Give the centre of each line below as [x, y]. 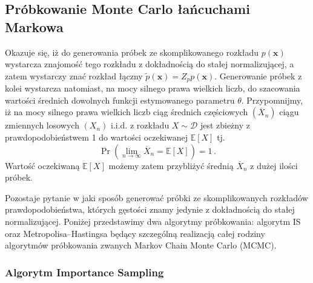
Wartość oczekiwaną [42, 165]
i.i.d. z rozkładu [140, 125]
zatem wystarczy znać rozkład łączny [74, 75]
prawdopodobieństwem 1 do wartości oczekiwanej [96, 137]
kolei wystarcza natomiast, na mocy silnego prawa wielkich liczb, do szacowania [153, 88]
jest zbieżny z [225, 125]
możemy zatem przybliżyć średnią [171, 165]
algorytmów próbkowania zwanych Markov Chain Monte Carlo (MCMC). [141, 245]
